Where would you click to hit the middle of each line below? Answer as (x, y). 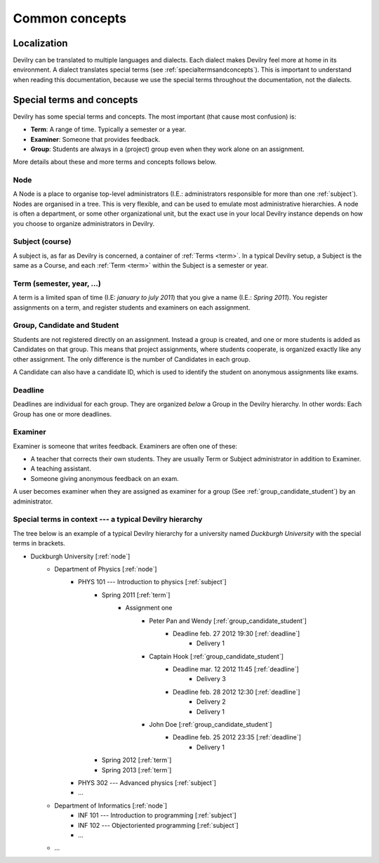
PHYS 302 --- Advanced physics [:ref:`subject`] (147, 782)
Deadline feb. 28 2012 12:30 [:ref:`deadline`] (237, 692)
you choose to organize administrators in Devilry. (84, 223)
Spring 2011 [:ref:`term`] (136, 595)
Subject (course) (42, 242)
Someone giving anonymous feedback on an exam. (105, 478)
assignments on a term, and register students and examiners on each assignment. (132, 307)
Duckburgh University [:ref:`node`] (80, 556)
